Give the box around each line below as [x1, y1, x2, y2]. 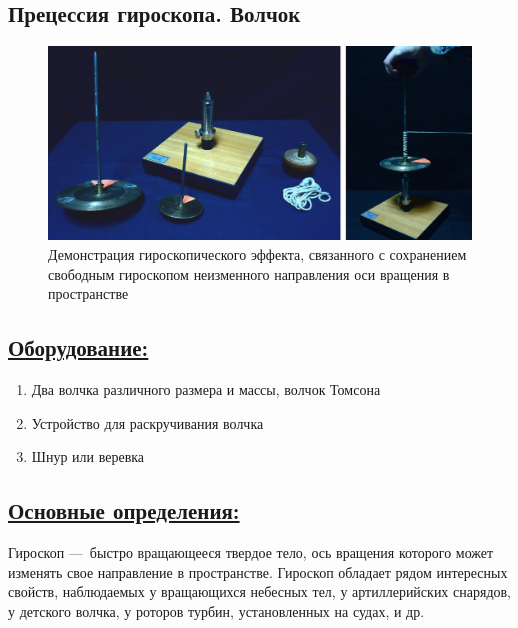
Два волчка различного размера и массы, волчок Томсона [31, 378, 381, 399]
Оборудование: [8, 332, 149, 363]
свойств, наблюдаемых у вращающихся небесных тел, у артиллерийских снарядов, [8, 581, 512, 602]
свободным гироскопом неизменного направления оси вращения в [48, 263, 450, 284]
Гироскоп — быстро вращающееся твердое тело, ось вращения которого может [8, 541, 494, 562]
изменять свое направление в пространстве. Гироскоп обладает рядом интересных [8, 561, 508, 582]
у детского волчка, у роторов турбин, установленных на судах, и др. [8, 600, 425, 621]
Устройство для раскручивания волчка [31, 412, 264, 433]
